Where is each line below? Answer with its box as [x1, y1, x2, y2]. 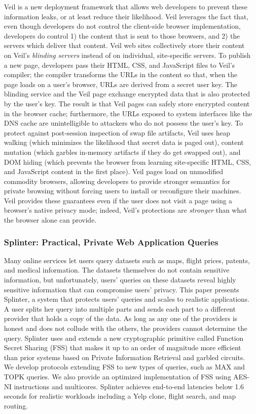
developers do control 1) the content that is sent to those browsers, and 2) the [4, 30, 240, 41]
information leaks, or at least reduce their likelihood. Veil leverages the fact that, [4, 11, 249, 21]
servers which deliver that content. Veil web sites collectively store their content [4, 40, 245, 50]
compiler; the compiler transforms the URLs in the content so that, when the [4, 69, 237, 80]
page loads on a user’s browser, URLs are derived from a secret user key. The [4, 79, 237, 89]
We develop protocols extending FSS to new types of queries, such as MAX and [4, 362, 245, 372]
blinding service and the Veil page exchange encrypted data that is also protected [4, 89, 250, 99]
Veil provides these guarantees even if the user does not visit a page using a [4, 195, 232, 205]
